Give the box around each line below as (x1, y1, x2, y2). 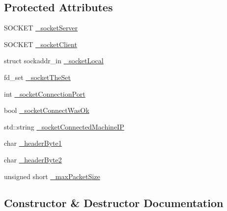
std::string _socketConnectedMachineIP (4, 121, 124, 132)
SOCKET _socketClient (4, 39, 77, 49)
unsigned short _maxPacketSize (4, 171, 100, 181)
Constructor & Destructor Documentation (4, 195, 224, 210)
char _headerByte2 (4, 154, 62, 164)
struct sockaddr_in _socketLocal (4, 55, 104, 66)
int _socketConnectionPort (4, 88, 85, 99)
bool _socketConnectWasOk (4, 105, 89, 115)
